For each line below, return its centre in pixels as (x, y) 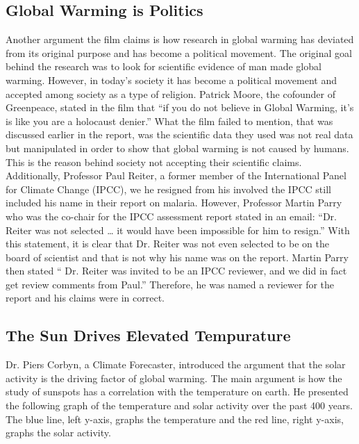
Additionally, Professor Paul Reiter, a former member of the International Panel (176, 175)
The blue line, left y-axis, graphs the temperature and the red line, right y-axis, (175, 419)
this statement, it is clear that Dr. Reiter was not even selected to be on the (167, 244)
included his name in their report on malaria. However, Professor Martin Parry (174, 203)
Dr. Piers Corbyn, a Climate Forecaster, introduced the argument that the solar (176, 364)
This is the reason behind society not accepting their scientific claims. (154, 162)
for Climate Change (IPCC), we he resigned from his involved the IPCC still (168, 189)
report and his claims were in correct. (85, 298)
